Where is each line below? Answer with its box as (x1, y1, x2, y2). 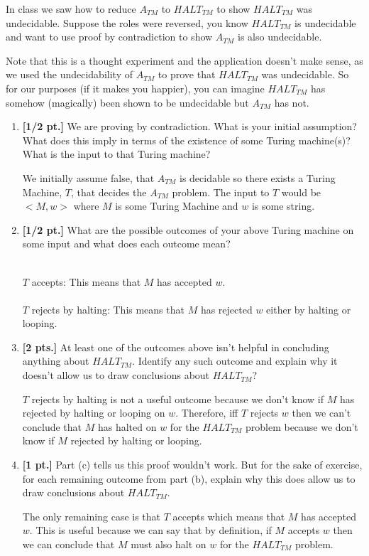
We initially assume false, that (22, 170, 155, 185)
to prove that (158, 67, 216, 82)
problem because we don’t (245, 419, 358, 434)
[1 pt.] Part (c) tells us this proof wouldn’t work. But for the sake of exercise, (22, 457, 363, 472)
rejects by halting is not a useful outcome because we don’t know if (31, 391, 324, 406)
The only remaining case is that (22, 508, 161, 523)
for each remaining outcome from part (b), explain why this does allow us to (22, 471, 356, 486)
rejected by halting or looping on (22, 405, 165, 420)
